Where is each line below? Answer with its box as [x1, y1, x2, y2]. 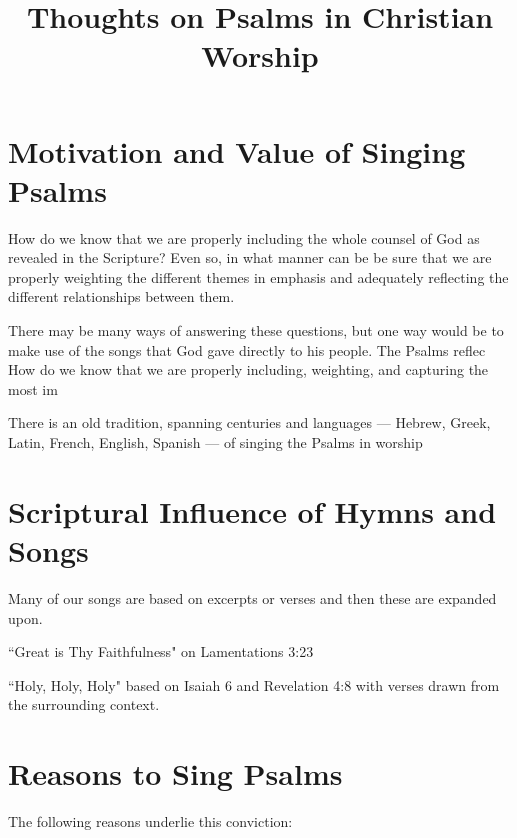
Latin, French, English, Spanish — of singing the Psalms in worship [8, 432, 423, 453]
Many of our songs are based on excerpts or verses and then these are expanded [8, 587, 497, 608]
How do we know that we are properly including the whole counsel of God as [8, 227, 480, 248]
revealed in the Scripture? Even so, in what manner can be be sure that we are [8, 247, 492, 268]
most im [8, 378, 58, 399]
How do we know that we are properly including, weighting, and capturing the [8, 359, 489, 380]
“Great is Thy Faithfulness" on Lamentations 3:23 [8, 641, 314, 662]
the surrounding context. [8, 694, 160, 715]
